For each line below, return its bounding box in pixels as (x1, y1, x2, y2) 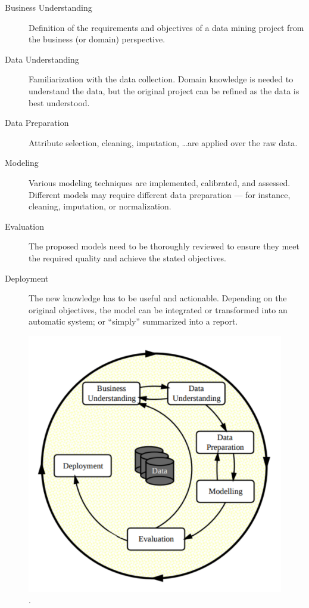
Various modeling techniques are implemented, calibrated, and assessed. (29, 176, 291, 189)
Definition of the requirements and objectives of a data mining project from (29, 21, 304, 33)
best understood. (29, 96, 90, 109)
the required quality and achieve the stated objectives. (29, 251, 226, 264)
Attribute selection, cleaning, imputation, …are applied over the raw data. (29, 136, 298, 149)
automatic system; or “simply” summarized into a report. (29, 315, 238, 328)
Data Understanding (5, 53, 79, 65)
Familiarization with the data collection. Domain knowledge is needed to (29, 73, 294, 85)
